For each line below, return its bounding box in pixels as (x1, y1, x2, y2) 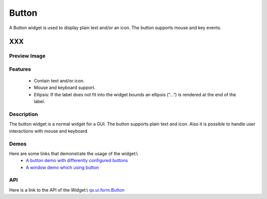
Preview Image (9, 52, 45, 59)
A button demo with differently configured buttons (26, 158, 128, 163)
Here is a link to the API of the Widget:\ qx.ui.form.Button (9, 187, 125, 193)
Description (9, 111, 38, 118)
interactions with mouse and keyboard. (9, 128, 89, 134)
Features (9, 66, 31, 73)
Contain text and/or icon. (34, 78, 85, 84)
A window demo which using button (26, 164, 99, 170)
